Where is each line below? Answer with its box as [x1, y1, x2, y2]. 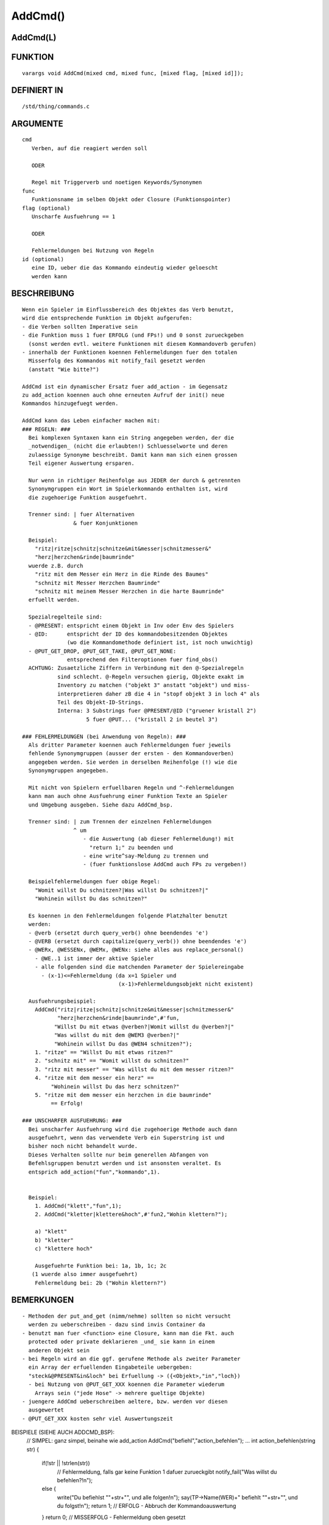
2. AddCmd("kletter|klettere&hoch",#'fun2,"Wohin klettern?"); [34, 1211, 228, 1218]
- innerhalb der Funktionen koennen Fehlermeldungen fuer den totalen [22, 349, 238, 356]
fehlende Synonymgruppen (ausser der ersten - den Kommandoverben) [28, 750, 235, 757]
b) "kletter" [34, 1236, 74, 1244]
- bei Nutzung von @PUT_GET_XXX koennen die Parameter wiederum [28, 1381, 225, 1388]
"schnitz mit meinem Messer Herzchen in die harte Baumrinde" [34, 587, 225, 595]
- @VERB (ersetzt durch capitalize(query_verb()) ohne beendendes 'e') [28, 938, 247, 945]
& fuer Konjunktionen [73, 519, 138, 526]
